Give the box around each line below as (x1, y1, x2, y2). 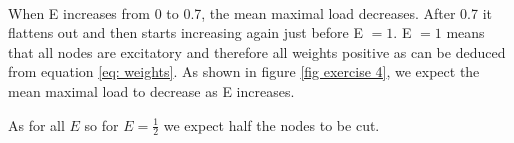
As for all (8, 114, 65, 135)
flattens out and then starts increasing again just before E (8, 22, 363, 43)
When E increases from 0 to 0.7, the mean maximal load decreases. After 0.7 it (8, 2, 492, 23)
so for (84, 114, 119, 135)
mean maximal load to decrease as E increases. (8, 80, 295, 101)
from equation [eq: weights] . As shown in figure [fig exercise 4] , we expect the (8, 61, 480, 82)
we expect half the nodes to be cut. (163, 114, 380, 135)
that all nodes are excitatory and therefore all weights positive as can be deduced (8, 41, 506, 62)
